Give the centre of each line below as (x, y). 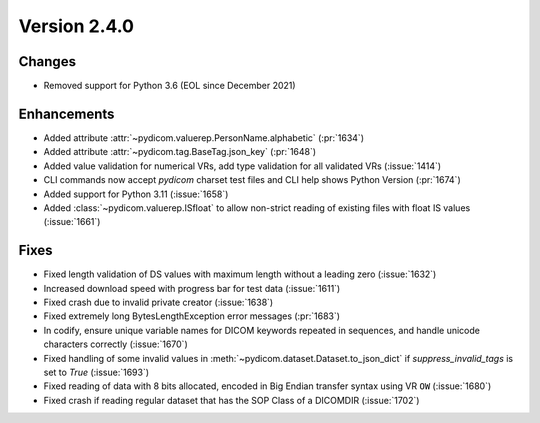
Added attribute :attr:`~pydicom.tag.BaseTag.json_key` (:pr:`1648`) (180, 152)
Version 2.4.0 (76, 26)
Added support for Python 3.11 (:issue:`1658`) (136, 194)
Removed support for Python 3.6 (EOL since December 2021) (169, 86)
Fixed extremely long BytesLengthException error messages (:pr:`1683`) (191, 316)
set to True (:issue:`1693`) (96, 372)
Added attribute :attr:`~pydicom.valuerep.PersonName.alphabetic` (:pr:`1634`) (204, 137)
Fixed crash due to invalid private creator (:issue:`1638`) (158, 302)
